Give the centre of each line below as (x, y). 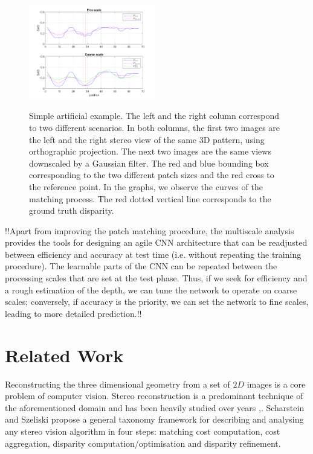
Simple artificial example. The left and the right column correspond (154, 116)
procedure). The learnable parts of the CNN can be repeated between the (141, 266)
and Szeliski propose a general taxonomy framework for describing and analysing (154, 419)
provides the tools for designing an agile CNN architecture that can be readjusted (156, 242)
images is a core (276, 384)
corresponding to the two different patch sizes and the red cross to (152, 175)
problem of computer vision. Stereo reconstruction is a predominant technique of (154, 396)
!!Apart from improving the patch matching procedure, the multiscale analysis (150, 230)
